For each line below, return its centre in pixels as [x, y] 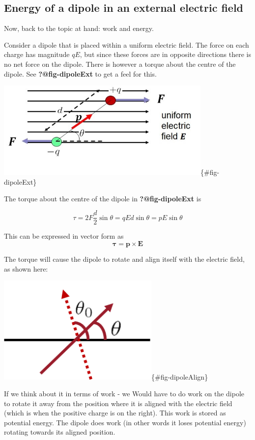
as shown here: [26, 268]
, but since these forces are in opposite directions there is [166, 54]
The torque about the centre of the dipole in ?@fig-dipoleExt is [103, 198]
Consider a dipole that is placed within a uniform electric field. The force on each [127, 44]
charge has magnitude [37, 54]
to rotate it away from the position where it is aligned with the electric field [118, 403]
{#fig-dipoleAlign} [180, 377]
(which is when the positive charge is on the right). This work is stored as [115, 413]
